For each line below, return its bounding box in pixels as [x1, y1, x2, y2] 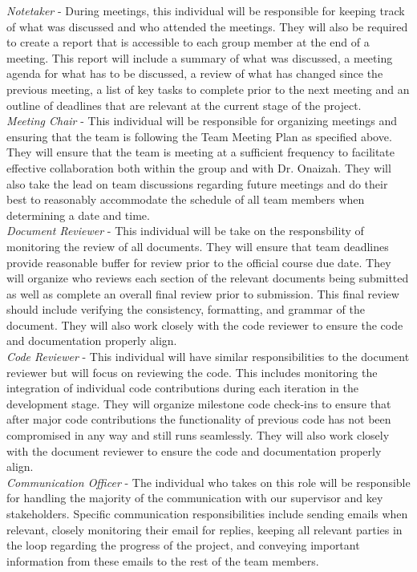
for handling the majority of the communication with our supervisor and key [6, 489, 383, 506]
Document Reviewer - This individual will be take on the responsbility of [6, 222, 364, 239]
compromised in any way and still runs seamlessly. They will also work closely [6, 427, 390, 444]
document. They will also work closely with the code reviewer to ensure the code [6, 316, 403, 333]
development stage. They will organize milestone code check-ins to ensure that [6, 395, 391, 412]
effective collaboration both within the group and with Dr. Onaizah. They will [6, 159, 391, 176]
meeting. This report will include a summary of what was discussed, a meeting [6, 49, 393, 66]
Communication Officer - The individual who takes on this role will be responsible [6, 473, 411, 490]
